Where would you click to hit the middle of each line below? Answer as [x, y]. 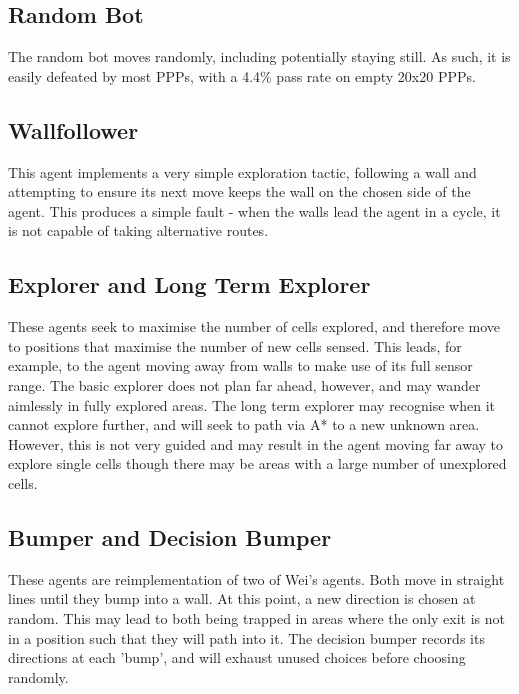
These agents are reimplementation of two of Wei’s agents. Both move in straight [256, 578]
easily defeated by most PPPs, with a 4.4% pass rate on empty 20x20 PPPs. [242, 75]
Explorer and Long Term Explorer [189, 284]
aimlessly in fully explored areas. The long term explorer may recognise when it [252, 404]
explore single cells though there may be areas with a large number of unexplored [257, 463]
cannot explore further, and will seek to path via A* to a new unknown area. [244, 424]
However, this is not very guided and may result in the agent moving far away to [256, 443]
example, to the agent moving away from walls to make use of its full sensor [240, 365]
